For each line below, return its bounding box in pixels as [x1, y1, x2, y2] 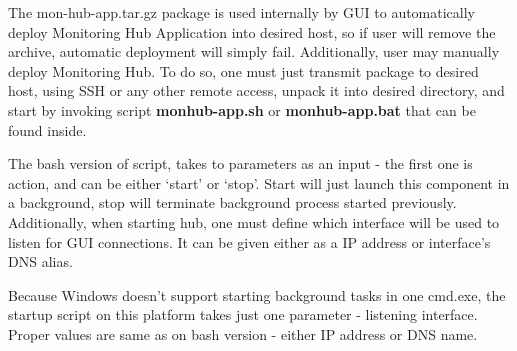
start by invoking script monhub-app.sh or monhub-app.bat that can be [8, 99, 476, 120]
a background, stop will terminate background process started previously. [8, 192, 457, 213]
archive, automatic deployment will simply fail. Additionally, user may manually [8, 41, 500, 62]
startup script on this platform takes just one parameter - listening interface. [8, 304, 478, 325]
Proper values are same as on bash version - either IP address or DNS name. [8, 323, 478, 344]
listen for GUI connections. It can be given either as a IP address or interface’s [8, 231, 491, 252]
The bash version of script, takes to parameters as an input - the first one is [8, 153, 473, 174]
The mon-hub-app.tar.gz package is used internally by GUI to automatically [8, 2, 476, 22]
